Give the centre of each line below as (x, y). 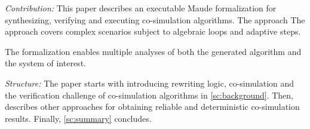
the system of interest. (45, 63)
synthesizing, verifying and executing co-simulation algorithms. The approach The (155, 19)
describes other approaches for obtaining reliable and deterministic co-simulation (152, 107)
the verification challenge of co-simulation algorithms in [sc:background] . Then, (149, 95)
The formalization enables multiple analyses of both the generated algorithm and (153, 51)
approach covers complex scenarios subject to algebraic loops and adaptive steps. (153, 31)
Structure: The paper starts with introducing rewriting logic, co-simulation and (150, 83)
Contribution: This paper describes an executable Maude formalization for (141, 8)
